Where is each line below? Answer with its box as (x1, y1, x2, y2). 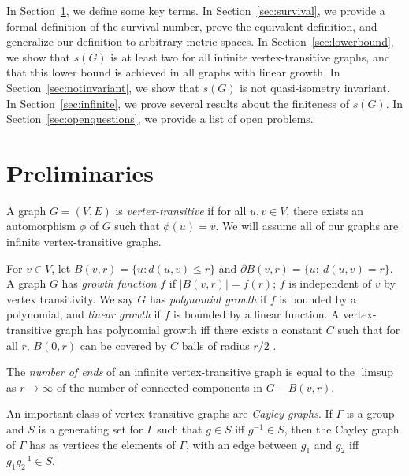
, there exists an (286, 202, 364, 218)
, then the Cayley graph (284, 421, 400, 437)
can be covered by (80, 337, 167, 353)
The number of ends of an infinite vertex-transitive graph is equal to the (6, 363, 355, 380)
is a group (346, 405, 395, 422)
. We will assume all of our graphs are (215, 218, 399, 234)
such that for (337, 322, 400, 338)
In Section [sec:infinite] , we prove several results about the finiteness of (6, 95, 349, 111)
